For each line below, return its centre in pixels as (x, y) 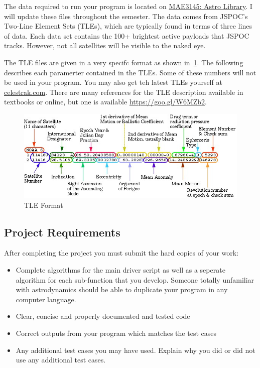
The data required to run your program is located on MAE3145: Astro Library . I (128, 6)
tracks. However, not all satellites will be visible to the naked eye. (105, 45)
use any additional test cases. (61, 360)
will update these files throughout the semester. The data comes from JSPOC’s (126, 16)
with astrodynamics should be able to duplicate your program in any (122, 289)
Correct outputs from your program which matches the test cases (116, 333)
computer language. (46, 299)
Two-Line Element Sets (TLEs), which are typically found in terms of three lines (128, 26)
